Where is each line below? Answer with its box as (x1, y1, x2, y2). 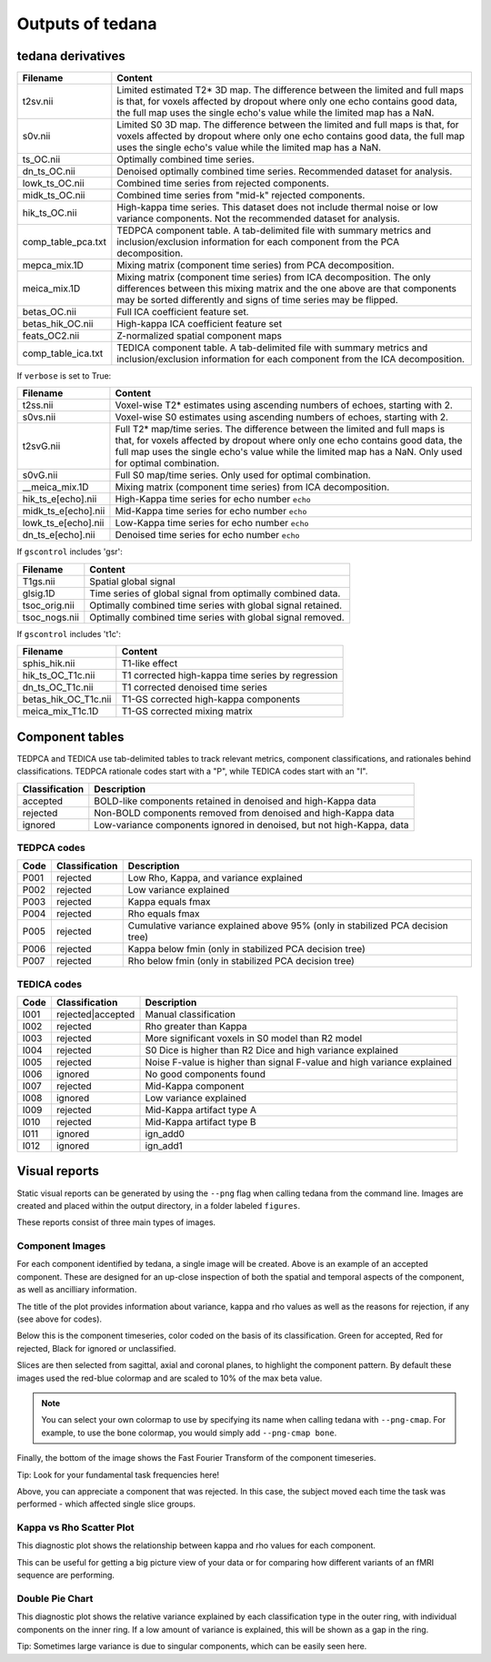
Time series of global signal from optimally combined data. (89, 587, 341, 600)
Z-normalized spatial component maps (116, 329, 282, 342)
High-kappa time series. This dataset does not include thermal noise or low (116, 201, 438, 214)
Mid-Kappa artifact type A (145, 1104, 257, 1117)
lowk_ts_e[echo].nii (22, 517, 105, 530)
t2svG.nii (22, 440, 61, 452)
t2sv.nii (22, 96, 54, 108)
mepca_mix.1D (22, 259, 84, 272)
